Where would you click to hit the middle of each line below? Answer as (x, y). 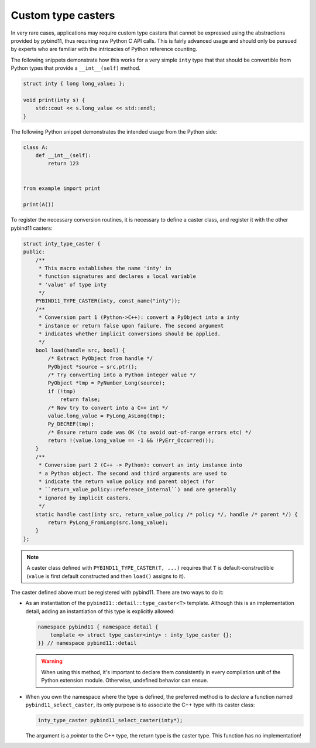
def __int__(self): (63, 156)
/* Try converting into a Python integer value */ (122, 375)
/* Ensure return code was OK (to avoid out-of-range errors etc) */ (150, 432)
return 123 (63, 164)
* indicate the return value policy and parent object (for (126, 482)
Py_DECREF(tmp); (71, 424)
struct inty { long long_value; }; (74, 84)
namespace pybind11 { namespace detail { (98, 627)
